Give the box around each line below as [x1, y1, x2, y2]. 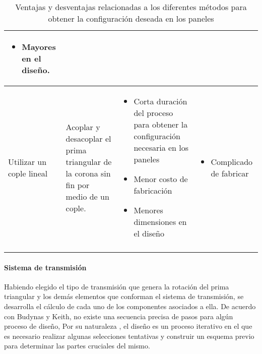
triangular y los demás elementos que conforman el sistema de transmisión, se [4, 291, 244, 302]
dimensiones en [134, 216, 187, 227]
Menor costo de [134, 173, 188, 185]
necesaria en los [134, 142, 189, 153]
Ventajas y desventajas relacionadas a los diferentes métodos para [15, 1, 247, 13]
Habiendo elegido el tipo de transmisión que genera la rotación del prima [4, 281, 229, 291]
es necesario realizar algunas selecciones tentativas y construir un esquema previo [4, 330, 254, 341]
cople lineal [8, 167, 48, 179]
